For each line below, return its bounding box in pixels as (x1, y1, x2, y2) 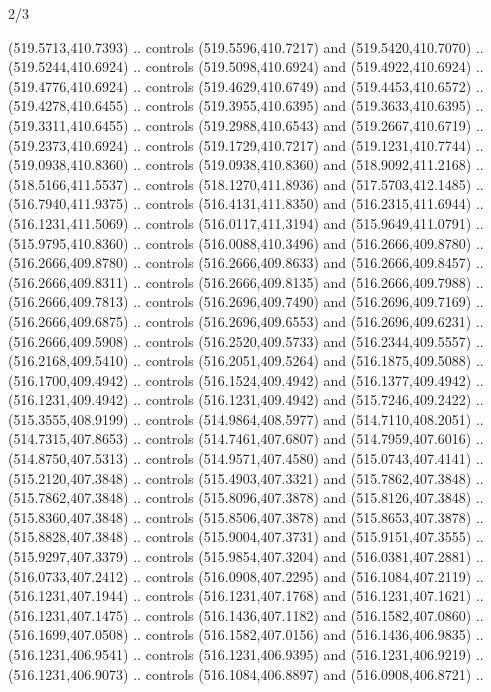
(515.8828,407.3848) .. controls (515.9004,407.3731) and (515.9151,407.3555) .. (8, 526, 484, 547)
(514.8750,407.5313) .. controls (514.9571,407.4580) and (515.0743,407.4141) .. (8, 448, 484, 469)
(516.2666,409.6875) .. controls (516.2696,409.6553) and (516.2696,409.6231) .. (8, 310, 484, 331)
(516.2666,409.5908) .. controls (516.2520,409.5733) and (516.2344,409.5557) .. (8, 330, 484, 351)
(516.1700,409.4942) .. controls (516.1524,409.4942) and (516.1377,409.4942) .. (8, 369, 484, 390)
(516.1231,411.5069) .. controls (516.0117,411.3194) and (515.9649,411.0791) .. (8, 212, 484, 233)
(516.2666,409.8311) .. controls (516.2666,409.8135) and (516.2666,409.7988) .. (8, 271, 484, 292)
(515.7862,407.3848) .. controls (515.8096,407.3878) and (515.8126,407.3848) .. (8, 487, 484, 508)
